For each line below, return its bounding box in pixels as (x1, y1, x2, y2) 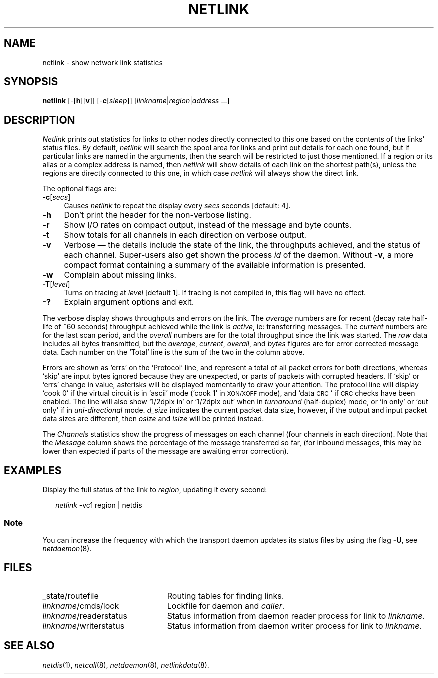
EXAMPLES (4, 464, 62, 477)
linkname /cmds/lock (42, 600, 119, 611)
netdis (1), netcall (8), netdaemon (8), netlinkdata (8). (42, 660, 209, 669)
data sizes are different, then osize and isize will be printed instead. (42, 414, 264, 423)
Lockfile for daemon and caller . (167, 600, 285, 611)
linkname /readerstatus (42, 610, 127, 621)
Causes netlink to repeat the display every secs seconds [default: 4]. (64, 201, 291, 210)
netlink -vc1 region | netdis (55, 501, 142, 510)
